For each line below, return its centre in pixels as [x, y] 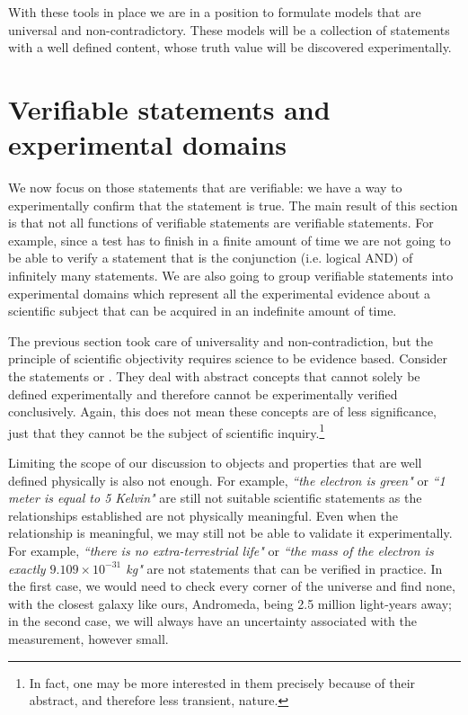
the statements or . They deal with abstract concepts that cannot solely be [214, 376]
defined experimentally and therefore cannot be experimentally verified [203, 393]
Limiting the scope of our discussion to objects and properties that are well [215, 463]
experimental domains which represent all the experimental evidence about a [220, 293]
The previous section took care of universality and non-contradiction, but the [221, 340]
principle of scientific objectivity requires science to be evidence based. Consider [228, 358]
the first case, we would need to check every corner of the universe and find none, [232, 586]
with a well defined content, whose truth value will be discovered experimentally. [230, 47]
